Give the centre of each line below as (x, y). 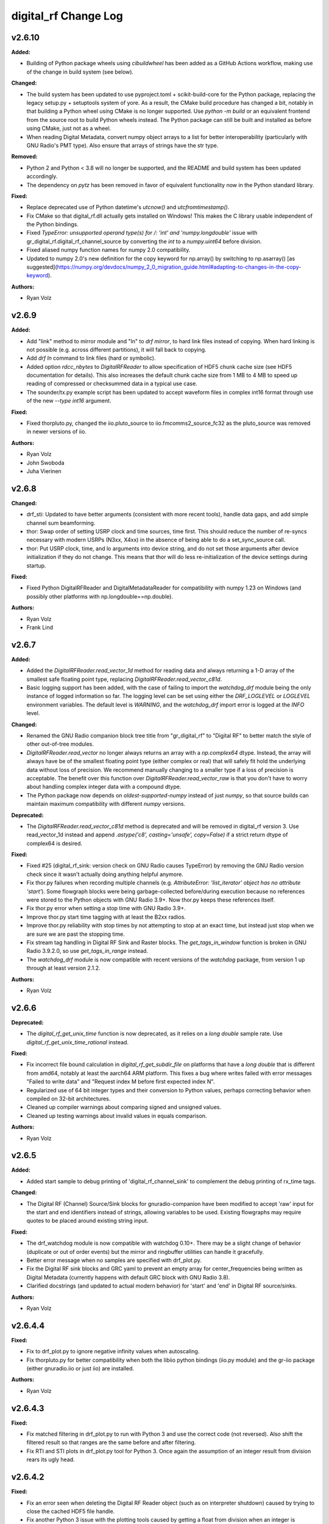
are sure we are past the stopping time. (76, 934)
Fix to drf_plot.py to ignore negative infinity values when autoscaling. (113, 1351)
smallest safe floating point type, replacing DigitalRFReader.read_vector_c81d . (124, 679)
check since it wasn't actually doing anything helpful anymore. (105, 874)
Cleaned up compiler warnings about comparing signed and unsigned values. (124, 1107)
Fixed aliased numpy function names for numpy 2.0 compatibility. (108, 250)
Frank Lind (40, 627)
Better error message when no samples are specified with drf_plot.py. (114, 1260)
